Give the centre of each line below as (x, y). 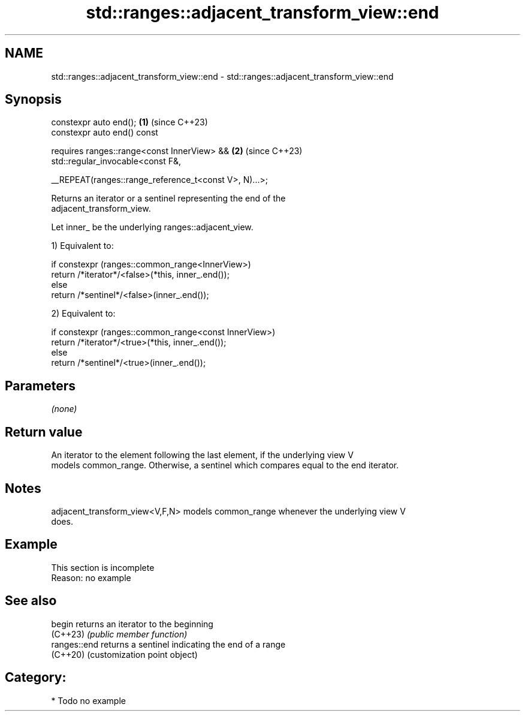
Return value (44, 432)
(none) (64, 409)
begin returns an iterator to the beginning (132, 624)
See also (31, 601)
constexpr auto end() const (105, 133)
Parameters (40, 386)
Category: (36, 678)
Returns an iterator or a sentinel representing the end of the (168, 198)
